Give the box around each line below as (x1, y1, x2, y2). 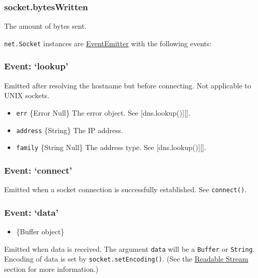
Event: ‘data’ (4, 206, 58, 218)
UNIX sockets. (4, 90, 50, 101)
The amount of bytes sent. (4, 21, 87, 31)
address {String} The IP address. (16, 124, 123, 135)
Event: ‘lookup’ (4, 60, 68, 72)
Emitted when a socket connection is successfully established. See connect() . (4, 184, 247, 195)
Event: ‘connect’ (4, 163, 72, 176)
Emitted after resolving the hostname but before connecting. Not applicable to (4, 80, 251, 90)
